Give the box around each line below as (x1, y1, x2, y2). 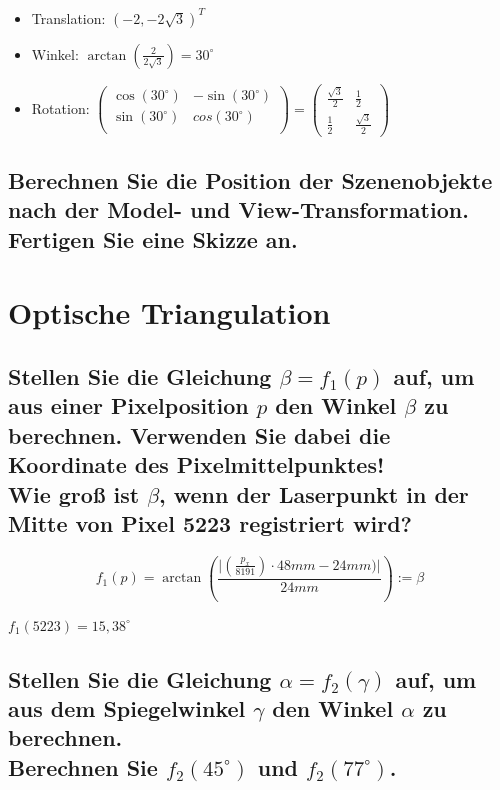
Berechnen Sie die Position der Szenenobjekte (8, 165, 493, 196)
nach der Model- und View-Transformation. (8, 194, 469, 225)
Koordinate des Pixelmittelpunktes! (8, 449, 385, 480)
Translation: (31, 7, 106, 28)
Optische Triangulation (8, 292, 331, 333)
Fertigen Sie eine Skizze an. (8, 223, 298, 254)
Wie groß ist (8, 478, 140, 509)
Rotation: (31, 97, 90, 118)
